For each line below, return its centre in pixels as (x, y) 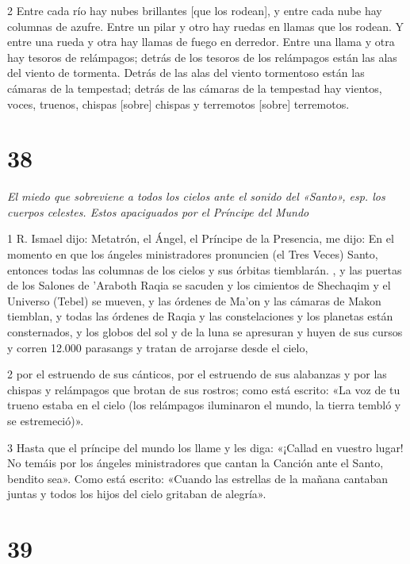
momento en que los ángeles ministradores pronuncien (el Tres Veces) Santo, (193, 254)
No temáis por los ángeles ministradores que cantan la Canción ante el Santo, (195, 463)
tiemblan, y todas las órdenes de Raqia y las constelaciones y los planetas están (200, 316)
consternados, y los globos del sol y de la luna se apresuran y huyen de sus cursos (205, 332)
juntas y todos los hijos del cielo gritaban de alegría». (137, 494)
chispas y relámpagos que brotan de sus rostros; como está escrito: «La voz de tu (204, 389)
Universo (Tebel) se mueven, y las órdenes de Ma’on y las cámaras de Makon (194, 300)
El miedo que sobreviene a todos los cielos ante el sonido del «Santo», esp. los (196, 196)
